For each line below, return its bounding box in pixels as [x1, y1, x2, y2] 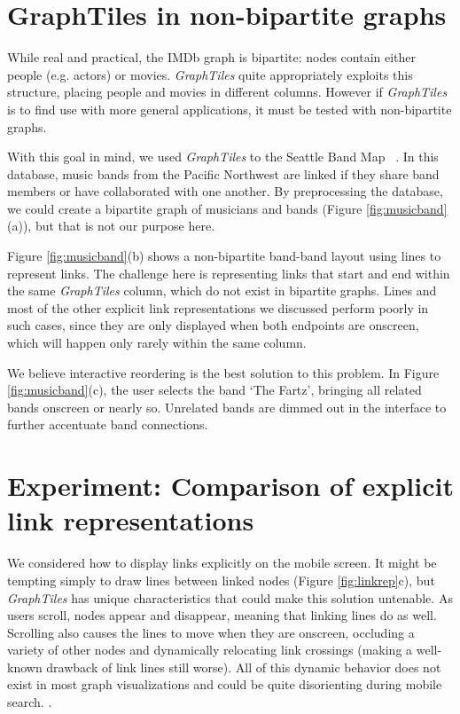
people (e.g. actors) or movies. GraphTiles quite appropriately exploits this [7, 65, 413, 83]
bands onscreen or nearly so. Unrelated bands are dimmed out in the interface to [7, 397, 447, 416]
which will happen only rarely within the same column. [7, 333, 307, 352]
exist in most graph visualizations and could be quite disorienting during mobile [7, 675, 442, 694]
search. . [7, 693, 52, 711]
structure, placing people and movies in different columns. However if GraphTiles [7, 82, 448, 101]
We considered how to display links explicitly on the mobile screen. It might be [7, 553, 437, 572]
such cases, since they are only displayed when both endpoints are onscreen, [7, 316, 419, 334]
